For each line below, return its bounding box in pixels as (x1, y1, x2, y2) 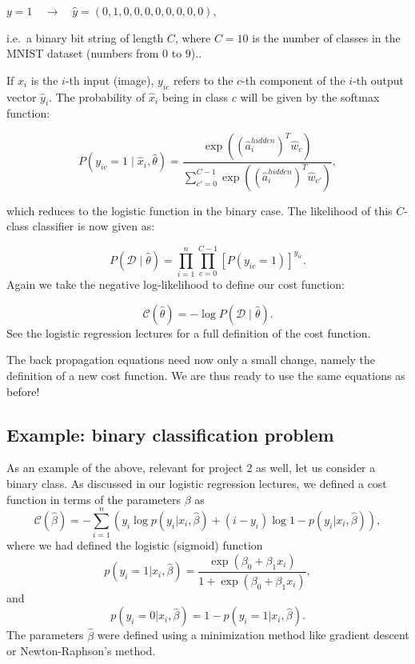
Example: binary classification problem (6, 422, 334, 446)
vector (6, 88, 37, 105)
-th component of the (241, 71, 345, 88)
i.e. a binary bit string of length (6, 29, 164, 46)
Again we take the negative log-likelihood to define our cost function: (6, 276, 345, 293)
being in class (162, 88, 229, 105)
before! (6, 382, 40, 399)
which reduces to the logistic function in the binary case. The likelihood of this (6, 202, 393, 218)
